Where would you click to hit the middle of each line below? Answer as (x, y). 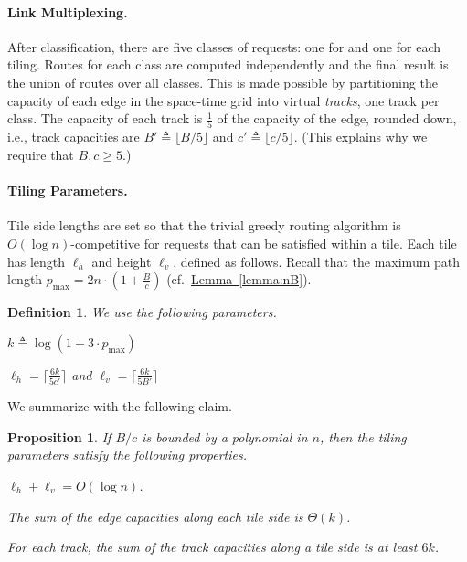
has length (37, 261)
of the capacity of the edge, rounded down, (337, 118)
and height (122, 261)
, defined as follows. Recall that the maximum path (316, 261)
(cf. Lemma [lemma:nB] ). (239, 279)
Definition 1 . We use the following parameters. (142, 312)
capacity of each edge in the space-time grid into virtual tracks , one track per (223, 100)
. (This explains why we (361, 137)
